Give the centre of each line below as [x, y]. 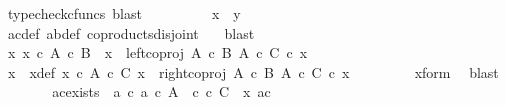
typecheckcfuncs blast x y [124, 13]
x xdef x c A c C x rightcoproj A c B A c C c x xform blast [253, 71]
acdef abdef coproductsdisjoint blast [131, 32]
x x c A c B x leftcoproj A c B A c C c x [157, 52]
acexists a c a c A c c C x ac [161, 91]
